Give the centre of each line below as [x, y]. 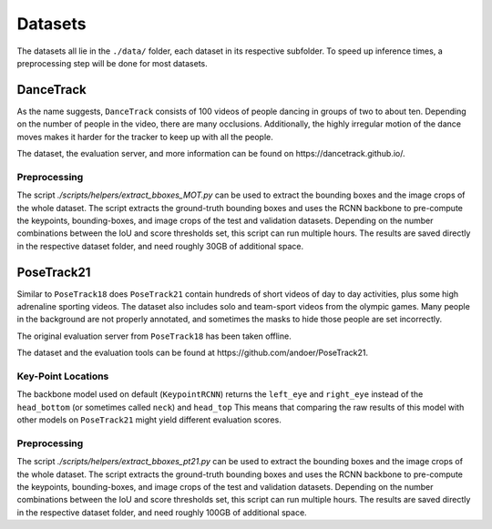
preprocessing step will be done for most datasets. [113, 63]
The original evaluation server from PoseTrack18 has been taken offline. [154, 336]
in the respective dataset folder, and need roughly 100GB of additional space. [162, 512]
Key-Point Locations [63, 376]
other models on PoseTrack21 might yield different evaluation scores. [149, 420]
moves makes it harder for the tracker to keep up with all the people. [145, 137]
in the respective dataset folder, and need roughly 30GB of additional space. [160, 246]
